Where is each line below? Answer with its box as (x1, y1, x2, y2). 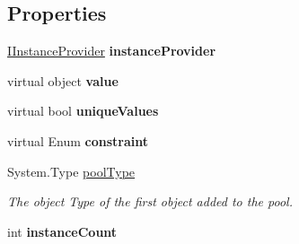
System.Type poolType (7, 161, 136, 180)
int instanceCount (7, 222, 118, 240)
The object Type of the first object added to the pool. (7, 192, 293, 211)
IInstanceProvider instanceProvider (7, 41, 216, 60)
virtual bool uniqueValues (7, 101, 159, 120)
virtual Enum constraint (7, 131, 149, 150)
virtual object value (7, 71, 119, 90)
